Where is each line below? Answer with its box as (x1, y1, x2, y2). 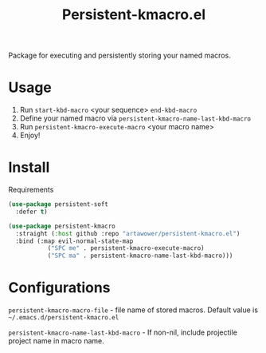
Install (8, 158, 50, 176)
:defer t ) (15, 208, 48, 216)
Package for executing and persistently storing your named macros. (8, 50, 231, 61)
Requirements (8, 185, 54, 195)
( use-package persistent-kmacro (8, 222, 115, 230)
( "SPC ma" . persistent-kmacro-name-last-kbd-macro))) (47, 252, 233, 260)
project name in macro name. (8, 336, 105, 346)
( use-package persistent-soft (8, 200, 109, 208)
